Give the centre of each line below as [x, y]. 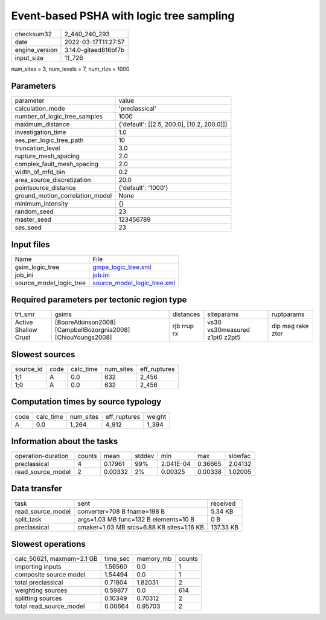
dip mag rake [290, 326]
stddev [145, 456]
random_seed [34, 212]
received [223, 503]
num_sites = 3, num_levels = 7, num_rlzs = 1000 [70, 69]
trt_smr [25, 314]
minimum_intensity [42, 204]
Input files [31, 244]
